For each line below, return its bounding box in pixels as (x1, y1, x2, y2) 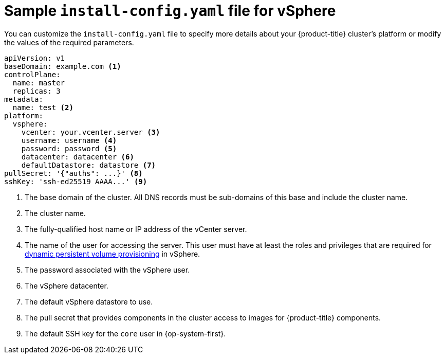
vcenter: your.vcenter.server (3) (21, 128, 160, 136)
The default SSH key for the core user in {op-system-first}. (25, 329, 226, 338)
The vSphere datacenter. (25, 281, 108, 290)
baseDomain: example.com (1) (4, 62, 121, 70)
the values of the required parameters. (4, 38, 134, 47)
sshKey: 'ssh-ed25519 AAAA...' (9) (4, 177, 147, 186)
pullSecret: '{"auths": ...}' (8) (4, 169, 143, 177)
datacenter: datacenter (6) (21, 152, 134, 161)
